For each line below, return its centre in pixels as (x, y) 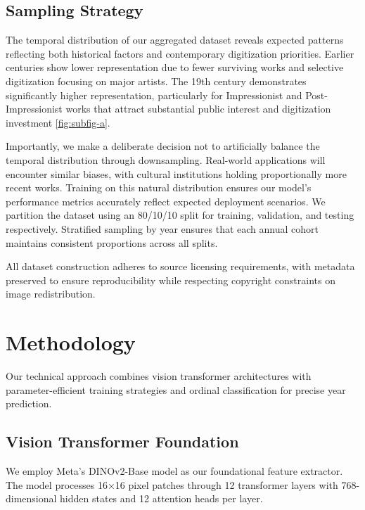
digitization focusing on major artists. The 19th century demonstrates (156, 81)
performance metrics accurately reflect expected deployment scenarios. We (166, 201)
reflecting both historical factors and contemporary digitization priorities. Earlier (180, 53)
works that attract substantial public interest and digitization (198, 109)
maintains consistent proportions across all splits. (112, 242)
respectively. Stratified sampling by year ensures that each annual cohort (162, 228)
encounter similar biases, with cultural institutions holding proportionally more (176, 173)
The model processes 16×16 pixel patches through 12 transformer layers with (172, 484)
